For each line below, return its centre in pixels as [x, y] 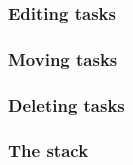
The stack [48, 150]
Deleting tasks [66, 104]
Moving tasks [63, 58]
